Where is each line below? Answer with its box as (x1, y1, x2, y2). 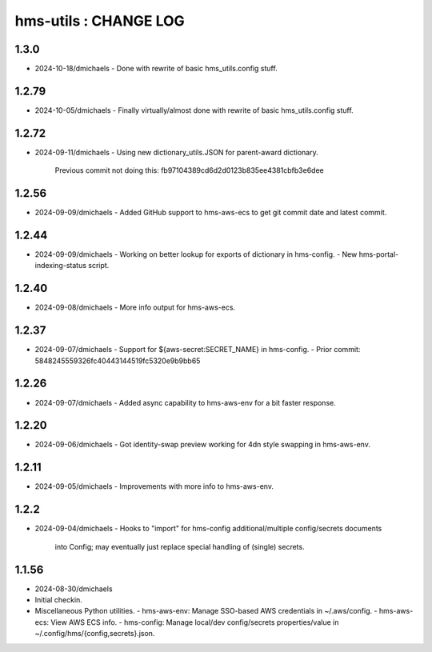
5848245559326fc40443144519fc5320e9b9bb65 (34, 356, 201, 366)
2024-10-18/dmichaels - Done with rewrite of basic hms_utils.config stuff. (34, 64, 278, 74)
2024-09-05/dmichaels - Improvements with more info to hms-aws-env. (34, 482, 274, 491)
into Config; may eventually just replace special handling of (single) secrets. (54, 542, 305, 551)
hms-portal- (358, 250, 399, 259)
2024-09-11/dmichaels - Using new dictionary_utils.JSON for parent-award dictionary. (34, 147, 319, 157)
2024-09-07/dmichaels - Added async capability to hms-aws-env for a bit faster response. (34, 398, 336, 407)
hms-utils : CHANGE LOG (14, 12, 186, 30)
